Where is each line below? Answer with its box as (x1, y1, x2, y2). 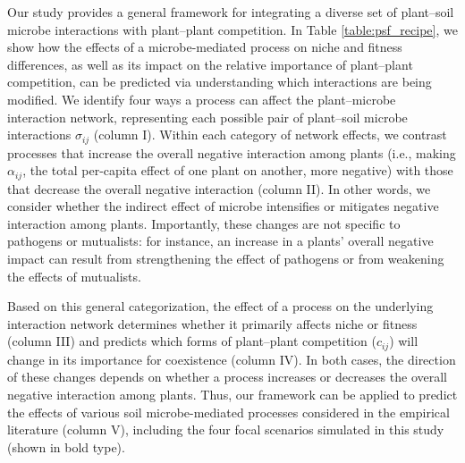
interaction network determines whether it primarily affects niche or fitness (7, 314, 418, 333)
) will (389, 332, 418, 350)
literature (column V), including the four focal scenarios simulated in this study (7, 420, 444, 439)
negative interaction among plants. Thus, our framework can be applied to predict (7, 385, 458, 404)
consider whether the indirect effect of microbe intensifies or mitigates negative (7, 197, 439, 215)
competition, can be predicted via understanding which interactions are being (7, 72, 432, 91)
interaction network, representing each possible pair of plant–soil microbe (7, 107, 408, 126)
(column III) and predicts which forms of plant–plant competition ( (7, 332, 376, 350)
